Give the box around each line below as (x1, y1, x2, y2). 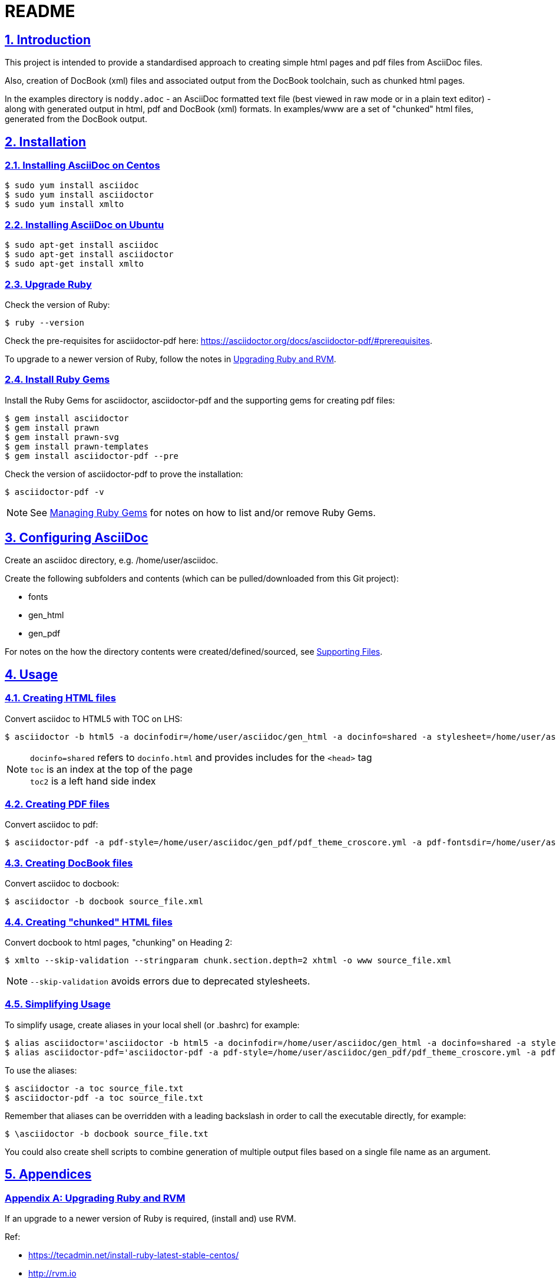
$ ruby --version (5, 317, 84, 327)
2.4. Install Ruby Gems (5, 373, 110, 386)
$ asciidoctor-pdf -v (5, 487, 104, 497)
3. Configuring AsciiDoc (5, 530, 148, 546)
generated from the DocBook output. (5, 114, 147, 124)
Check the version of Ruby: (5, 299, 110, 310)
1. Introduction (5, 32, 91, 47)
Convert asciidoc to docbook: (5, 878, 120, 889)
